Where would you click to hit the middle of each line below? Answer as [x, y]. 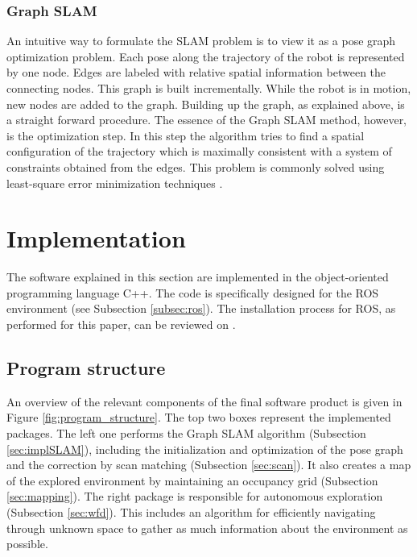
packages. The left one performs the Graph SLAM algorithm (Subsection [186, 433]
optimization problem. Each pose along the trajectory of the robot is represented [206, 56]
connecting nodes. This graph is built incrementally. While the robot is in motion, [209, 88]
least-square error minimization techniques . [115, 183]
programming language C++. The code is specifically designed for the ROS [193, 292]
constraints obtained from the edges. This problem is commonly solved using [196, 166]
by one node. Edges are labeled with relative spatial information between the [196, 72]
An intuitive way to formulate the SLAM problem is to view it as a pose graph [201, 41]
